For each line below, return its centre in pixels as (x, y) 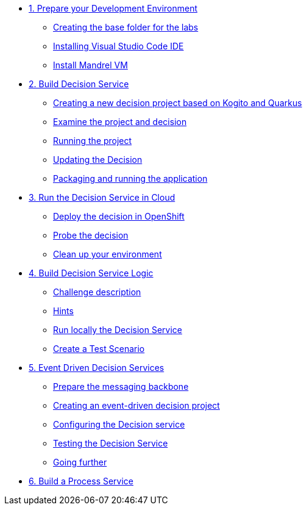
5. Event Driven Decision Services (97, 368)
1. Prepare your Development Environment (113, 8)
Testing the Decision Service (111, 443)
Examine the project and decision (120, 122)
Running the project (93, 141)
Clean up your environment (108, 254)
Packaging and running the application (130, 178)
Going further (80, 462)
